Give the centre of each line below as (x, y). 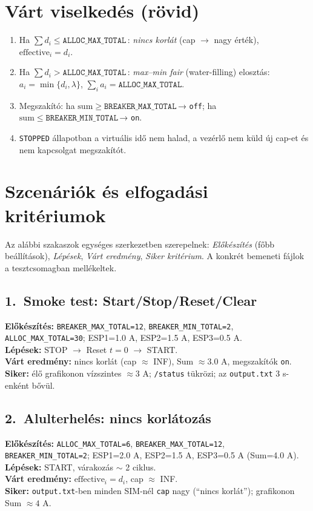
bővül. (43, 385)
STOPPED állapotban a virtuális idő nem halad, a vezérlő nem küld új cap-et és (164, 138)
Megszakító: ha (47, 105)
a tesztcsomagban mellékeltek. (61, 267)
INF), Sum (173, 361)
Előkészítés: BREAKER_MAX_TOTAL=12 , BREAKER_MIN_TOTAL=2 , (119, 325)
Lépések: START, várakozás (59, 466)
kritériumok (55, 215)
